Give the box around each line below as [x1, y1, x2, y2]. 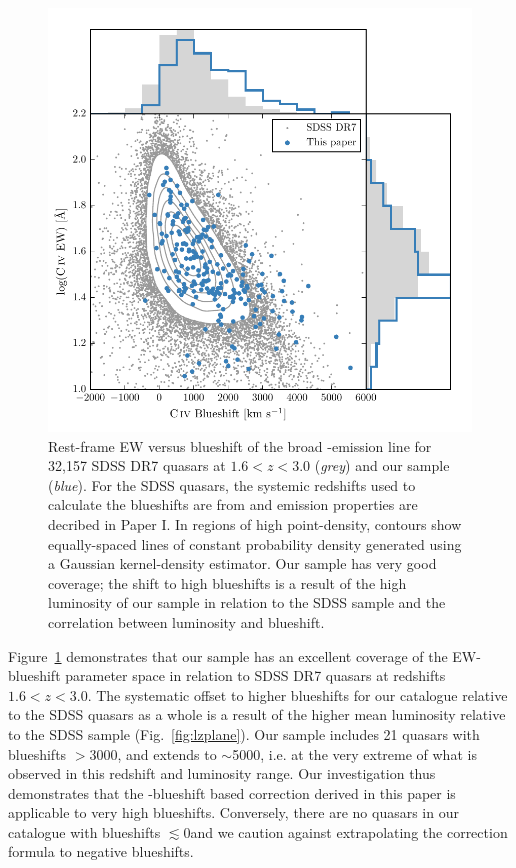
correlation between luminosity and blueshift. [48, 611, 325, 632]
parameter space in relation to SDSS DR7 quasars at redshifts [65, 665, 446, 686]
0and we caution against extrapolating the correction [183, 821, 508, 842]
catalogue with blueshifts [8, 821, 161, 842]
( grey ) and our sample [314, 455, 450, 476]
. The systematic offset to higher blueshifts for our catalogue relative [87, 684, 508, 705]
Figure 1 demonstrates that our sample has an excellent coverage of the [8, 645, 448, 666]
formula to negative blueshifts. [8, 841, 194, 862]
